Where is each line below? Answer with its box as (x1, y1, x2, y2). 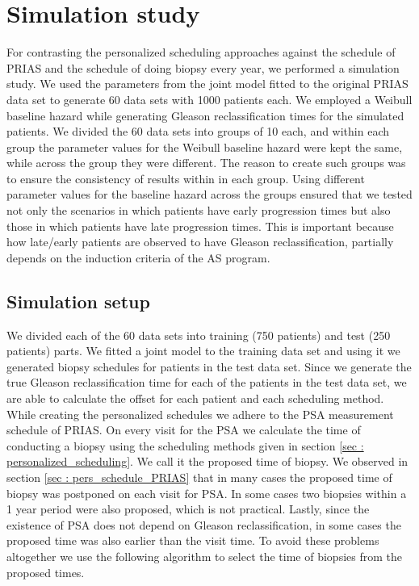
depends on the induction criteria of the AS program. (6, 249, 270, 266)
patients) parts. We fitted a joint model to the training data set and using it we (6, 342, 400, 359)
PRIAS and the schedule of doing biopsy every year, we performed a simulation (6, 59, 400, 76)
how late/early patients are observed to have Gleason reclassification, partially (6, 233, 394, 250)
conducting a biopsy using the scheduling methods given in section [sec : (6, 437, 364, 454)
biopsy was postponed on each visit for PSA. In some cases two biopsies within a (6, 484, 407, 501)
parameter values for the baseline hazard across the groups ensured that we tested (6, 186, 413, 203)
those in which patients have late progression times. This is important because (6, 217, 394, 234)
